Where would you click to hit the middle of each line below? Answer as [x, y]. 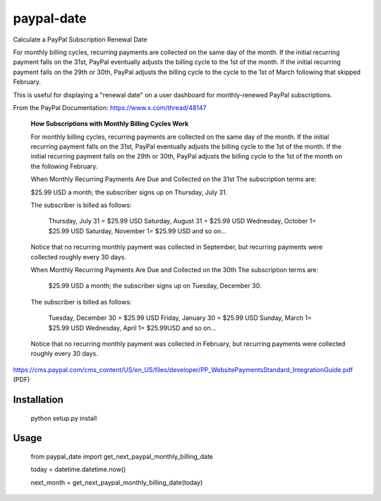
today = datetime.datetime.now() [78, 469]
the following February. [64, 166]
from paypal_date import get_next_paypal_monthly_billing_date [122, 456]
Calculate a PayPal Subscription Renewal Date [80, 39]
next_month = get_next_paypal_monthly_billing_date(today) [117, 482]
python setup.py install [64, 418]
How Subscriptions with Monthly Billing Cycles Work [110, 124]
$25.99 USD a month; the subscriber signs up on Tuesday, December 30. [155, 286]
